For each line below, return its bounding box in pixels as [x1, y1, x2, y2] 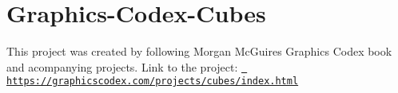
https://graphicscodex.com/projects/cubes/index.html [6, 76, 299, 87]
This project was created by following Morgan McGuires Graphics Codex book [6, 43, 392, 60]
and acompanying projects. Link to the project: [6, 58, 238, 75]
